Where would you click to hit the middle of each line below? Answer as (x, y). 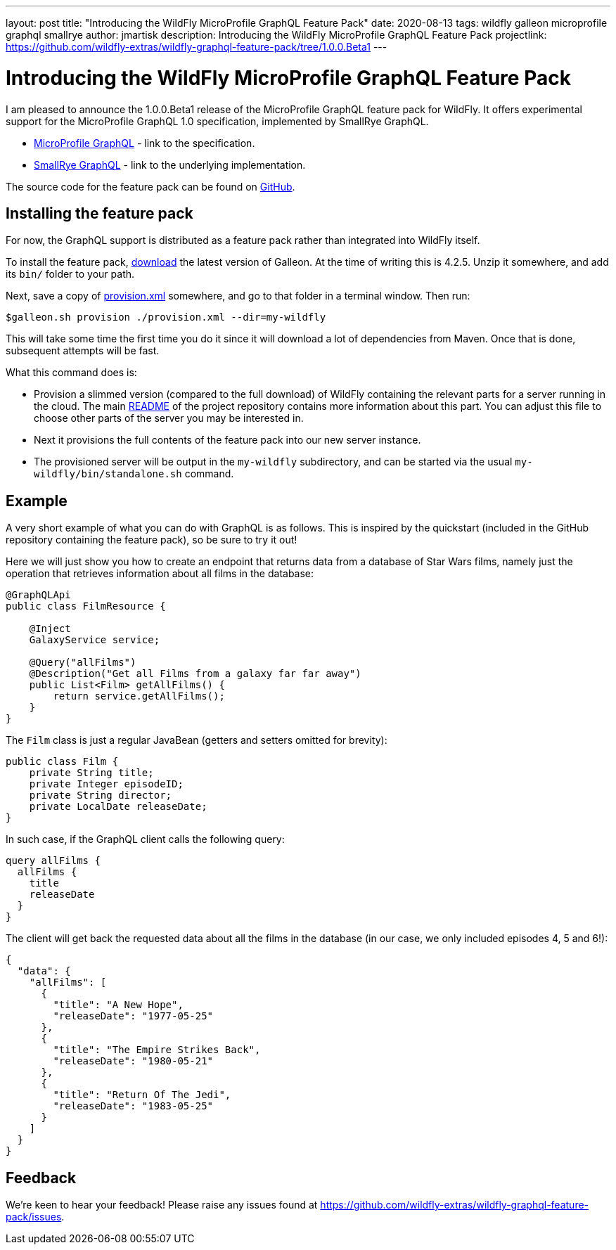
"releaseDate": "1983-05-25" (133, 1106)
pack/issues (34, 1217)
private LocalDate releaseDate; (118, 807)
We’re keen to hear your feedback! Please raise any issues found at (162, 1205)
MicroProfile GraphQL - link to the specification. (145, 143)
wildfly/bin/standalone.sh (108, 474)
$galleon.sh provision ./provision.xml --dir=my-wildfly (166, 317)
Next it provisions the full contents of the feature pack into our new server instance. (227, 440)
